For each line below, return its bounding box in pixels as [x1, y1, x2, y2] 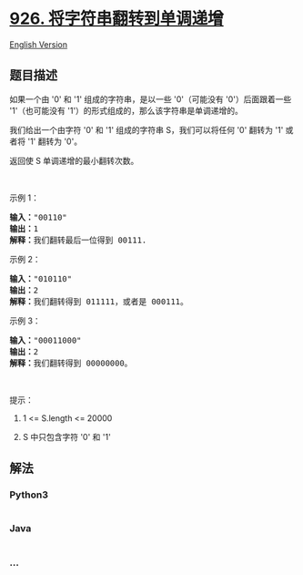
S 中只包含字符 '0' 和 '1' [22, 431, 111, 442]
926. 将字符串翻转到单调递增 [9, 8, 225, 29]
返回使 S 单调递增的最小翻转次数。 [9, 155, 139, 166]
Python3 [9, 488, 48, 501]
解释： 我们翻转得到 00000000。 [9, 357, 133, 368]
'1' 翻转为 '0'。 [26, 136, 83, 147]
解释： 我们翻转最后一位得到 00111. [9, 234, 147, 245]
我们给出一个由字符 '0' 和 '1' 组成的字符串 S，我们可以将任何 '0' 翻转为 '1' [9, 124, 284, 135]
